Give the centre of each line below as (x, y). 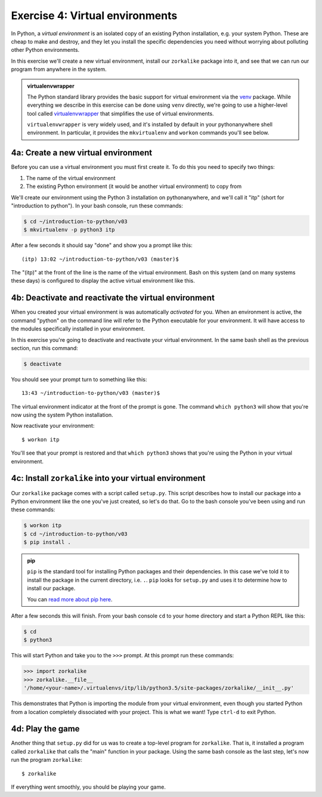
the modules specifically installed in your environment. (78, 329)
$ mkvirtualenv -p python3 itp (69, 230)
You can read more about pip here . (70, 599)
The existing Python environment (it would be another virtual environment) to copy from (134, 186)
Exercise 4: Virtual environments (94, 16)
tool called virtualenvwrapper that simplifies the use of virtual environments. (120, 113)
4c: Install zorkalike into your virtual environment (108, 478)
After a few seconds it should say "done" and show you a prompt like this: (102, 245)
